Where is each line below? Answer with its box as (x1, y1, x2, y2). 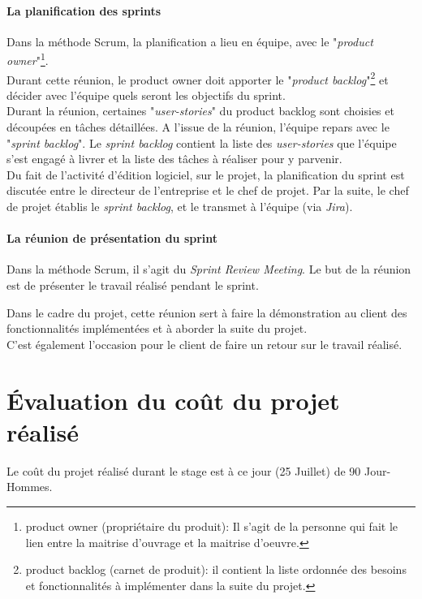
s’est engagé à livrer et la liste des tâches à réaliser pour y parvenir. (6, 150, 342, 167)
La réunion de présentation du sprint (6, 230, 218, 247)
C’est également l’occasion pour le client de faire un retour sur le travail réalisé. (6, 335, 403, 352)
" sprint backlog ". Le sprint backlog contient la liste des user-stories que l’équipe (6, 134, 397, 151)
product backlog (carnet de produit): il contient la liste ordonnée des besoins (25, 561, 407, 578)
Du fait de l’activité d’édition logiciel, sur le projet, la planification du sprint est (6, 166, 405, 183)
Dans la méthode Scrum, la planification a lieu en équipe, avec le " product (6, 32, 373, 50)
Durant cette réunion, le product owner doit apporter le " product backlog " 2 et (6, 68, 389, 88)
